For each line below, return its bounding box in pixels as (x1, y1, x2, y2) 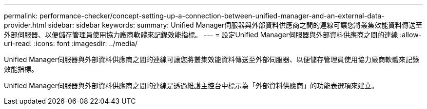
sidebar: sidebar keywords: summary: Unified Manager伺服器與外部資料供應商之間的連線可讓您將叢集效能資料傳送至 (48, 21, 423, 29)
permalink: (4, 12, 38, 20)
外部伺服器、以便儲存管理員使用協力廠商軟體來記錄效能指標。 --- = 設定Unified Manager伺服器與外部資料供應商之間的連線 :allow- (4, 31, 422, 39)
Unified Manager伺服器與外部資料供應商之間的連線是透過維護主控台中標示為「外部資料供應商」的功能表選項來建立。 (4, 81, 378, 90)
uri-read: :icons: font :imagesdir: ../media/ (4, 39, 137, 47)
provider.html (4, 21, 46, 29)
